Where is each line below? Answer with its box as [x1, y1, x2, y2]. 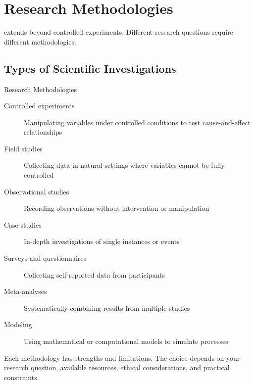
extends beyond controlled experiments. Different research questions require [4, 27, 233, 37]
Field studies [4, 143, 43, 153]
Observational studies [4, 186, 69, 196]
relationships [24, 127, 62, 137]
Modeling [4, 319, 32, 330]
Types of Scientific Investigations [4, 60, 176, 76]
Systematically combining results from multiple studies [24, 302, 190, 313]
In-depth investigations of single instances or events [24, 236, 180, 246]
